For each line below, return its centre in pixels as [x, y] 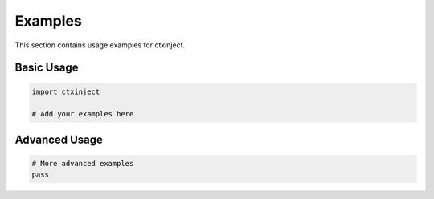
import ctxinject [66, 91]
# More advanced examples [83, 163]
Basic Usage [47, 68]
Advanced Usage [59, 139]
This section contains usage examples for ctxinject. [100, 45]
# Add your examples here [83, 114]
